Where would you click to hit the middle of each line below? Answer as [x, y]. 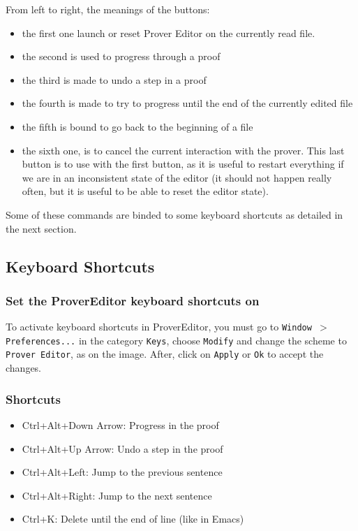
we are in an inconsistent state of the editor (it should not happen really [177, 177]
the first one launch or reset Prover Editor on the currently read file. [169, 32]
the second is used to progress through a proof [121, 56]
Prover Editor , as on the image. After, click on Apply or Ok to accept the [165, 354]
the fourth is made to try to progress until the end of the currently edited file [187, 103]
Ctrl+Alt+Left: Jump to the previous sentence [122, 472]
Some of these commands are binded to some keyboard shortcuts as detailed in [174, 214]
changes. [24, 368]
